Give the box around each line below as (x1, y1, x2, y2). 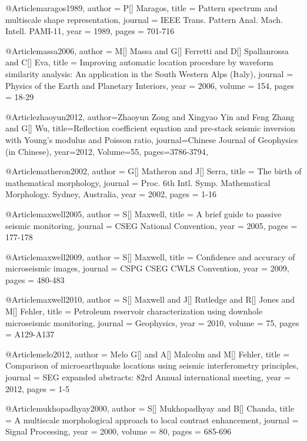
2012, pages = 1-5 (5, 382, 69, 394)
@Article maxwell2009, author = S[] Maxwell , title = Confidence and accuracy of (5, 250, 295, 263)
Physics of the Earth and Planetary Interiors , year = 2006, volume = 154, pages (5, 79, 295, 91)
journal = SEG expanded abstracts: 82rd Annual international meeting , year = (5, 371, 291, 383)
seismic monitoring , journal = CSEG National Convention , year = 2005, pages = (5, 219, 298, 231)
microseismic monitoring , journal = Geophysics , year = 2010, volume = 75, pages (5, 316, 299, 329)
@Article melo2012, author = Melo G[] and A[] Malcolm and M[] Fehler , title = (5, 347, 290, 360)
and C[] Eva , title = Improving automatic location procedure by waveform (5, 56, 273, 68)
